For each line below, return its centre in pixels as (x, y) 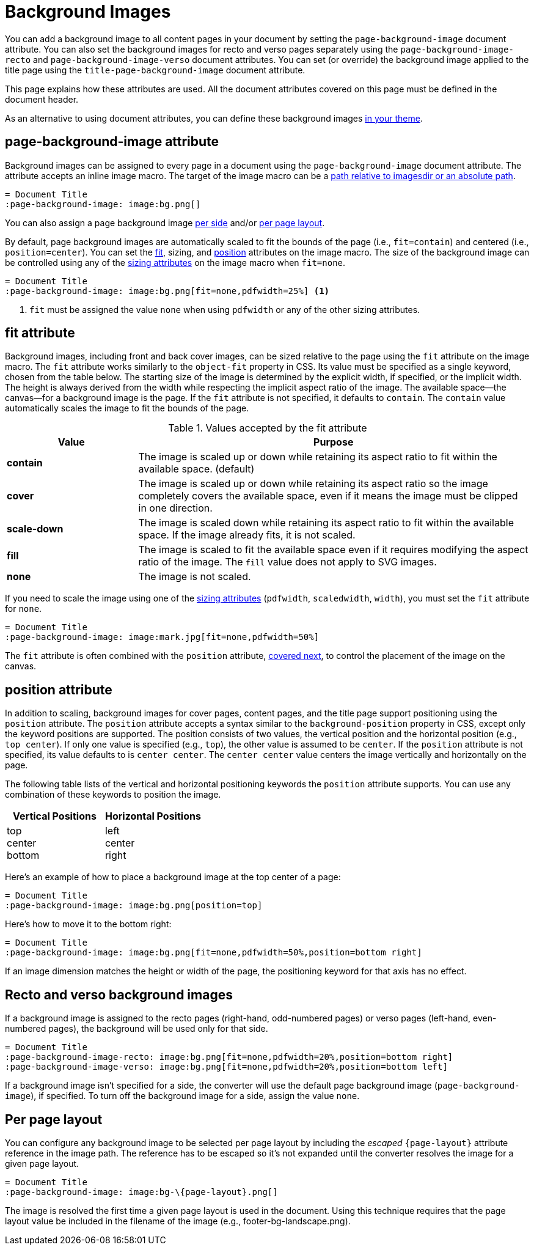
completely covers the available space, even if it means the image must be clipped (328, 496)
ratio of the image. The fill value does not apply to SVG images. (287, 562)
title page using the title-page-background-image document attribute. (155, 70)
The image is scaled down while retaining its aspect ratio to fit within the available (326, 523)
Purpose (334, 442)
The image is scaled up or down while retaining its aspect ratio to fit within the (318, 457)
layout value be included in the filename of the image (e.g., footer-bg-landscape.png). (178, 1221)
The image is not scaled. (195, 577)
